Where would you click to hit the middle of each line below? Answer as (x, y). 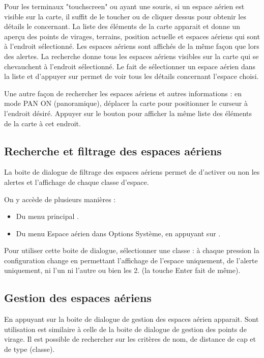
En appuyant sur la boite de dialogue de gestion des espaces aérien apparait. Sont (131, 319)
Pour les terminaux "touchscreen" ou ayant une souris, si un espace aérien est (124, 6)
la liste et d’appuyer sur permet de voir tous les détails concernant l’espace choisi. (131, 76)
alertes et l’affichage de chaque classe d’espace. (77, 182)
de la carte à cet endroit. (42, 123)
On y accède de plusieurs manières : (60, 199)
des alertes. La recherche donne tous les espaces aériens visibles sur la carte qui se (131, 56)
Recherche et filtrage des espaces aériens (113, 150)
